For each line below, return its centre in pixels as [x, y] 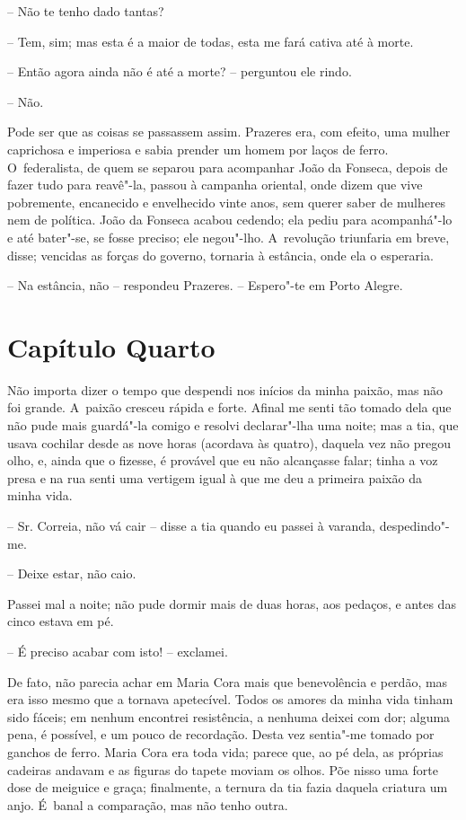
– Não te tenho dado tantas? [86, 11]
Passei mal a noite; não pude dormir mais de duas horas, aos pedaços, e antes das [232, 603]
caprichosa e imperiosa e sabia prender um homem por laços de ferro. [198, 149]
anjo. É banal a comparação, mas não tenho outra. [148, 804]
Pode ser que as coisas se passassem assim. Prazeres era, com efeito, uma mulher [229, 132]
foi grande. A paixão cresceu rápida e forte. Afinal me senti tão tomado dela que [229, 407]
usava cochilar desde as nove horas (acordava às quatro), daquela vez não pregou [229, 442]
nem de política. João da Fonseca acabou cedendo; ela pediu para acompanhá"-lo [230, 220]
